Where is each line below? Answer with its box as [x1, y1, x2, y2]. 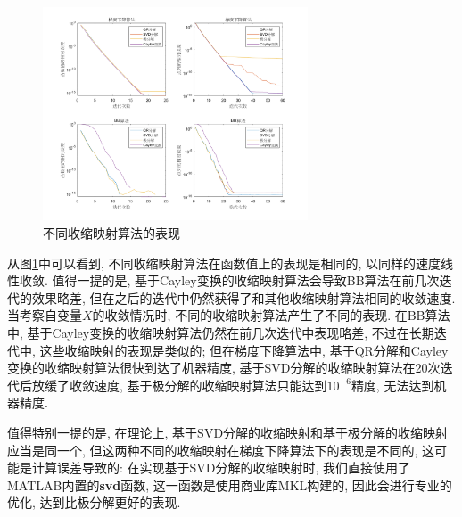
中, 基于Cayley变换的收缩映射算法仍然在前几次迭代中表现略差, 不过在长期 [7, 323, 434, 341]
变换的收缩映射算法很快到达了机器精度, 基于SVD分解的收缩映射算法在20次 [7, 358, 441, 377]
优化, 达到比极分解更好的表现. [7, 493, 181, 512]
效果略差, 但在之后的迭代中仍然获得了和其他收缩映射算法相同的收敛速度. [31, 288, 456, 307]
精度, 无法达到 [351, 375, 434, 394]
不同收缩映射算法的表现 [43, 224, 180, 242]
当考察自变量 [7, 306, 82, 324]
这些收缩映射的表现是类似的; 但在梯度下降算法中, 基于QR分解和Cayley [39, 341, 449, 359]
